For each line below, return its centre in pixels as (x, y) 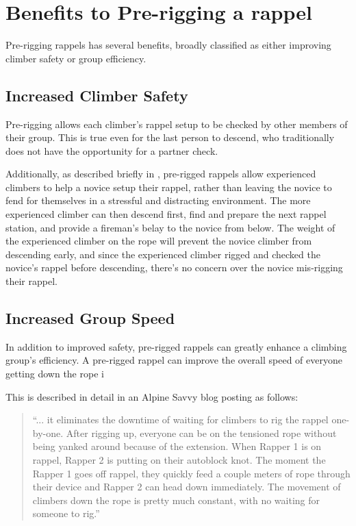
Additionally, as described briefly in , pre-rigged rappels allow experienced (161, 174)
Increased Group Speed (90, 318)
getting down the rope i (55, 374)
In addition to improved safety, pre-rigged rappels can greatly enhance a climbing (176, 346)
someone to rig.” (66, 513)
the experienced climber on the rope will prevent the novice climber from (159, 241)
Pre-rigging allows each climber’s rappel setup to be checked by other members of (177, 124)
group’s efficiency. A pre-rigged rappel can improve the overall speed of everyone (174, 360)
